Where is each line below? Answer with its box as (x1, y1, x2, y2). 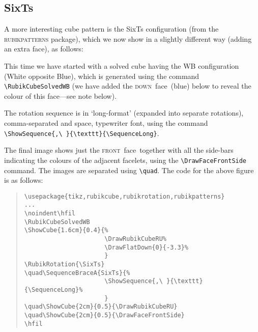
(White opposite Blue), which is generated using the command (4, 70, 199, 81)
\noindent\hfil (24, 210, 76, 217)
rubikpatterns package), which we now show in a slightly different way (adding (4, 33, 252, 44)
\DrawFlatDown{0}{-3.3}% (104, 243, 188, 251)
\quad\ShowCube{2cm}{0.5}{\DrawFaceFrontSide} (24, 311, 185, 319)
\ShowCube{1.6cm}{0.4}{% (24, 227, 108, 234)
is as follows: (4, 175, 43, 185)
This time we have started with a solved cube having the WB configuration (4, 60, 239, 71)
